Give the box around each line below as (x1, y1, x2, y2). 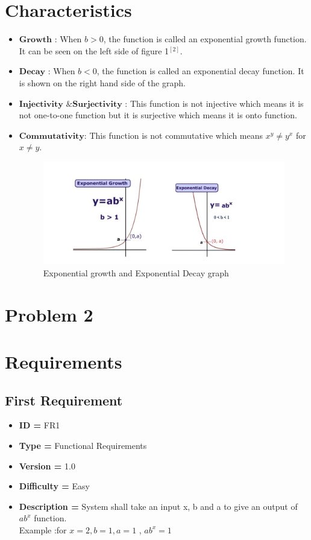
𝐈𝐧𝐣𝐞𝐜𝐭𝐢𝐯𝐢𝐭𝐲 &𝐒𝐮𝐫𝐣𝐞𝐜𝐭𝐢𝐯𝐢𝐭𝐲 (19, 100, 122, 109)
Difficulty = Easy (19, 480, 90, 492)
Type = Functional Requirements (19, 439, 147, 451)
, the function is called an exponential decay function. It (96, 65, 304, 77)
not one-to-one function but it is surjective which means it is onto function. (19, 109, 297, 121)
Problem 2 (5, 302, 93, 326)
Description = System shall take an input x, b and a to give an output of (19, 500, 298, 512)
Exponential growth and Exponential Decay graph (43, 266, 229, 279)
